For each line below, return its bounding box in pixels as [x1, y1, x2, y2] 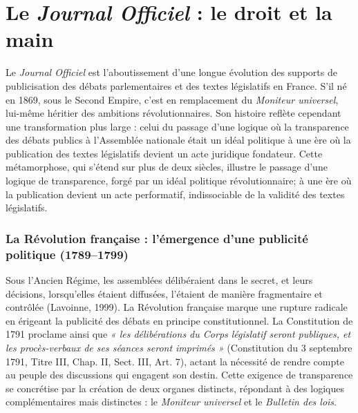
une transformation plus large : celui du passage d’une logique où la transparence [6, 119, 349, 133]
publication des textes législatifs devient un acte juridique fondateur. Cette [6, 146, 323, 160]
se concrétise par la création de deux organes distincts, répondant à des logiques [6, 381, 344, 395]
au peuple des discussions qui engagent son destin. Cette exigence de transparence [6, 367, 353, 382]
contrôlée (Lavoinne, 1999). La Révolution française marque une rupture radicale [6, 300, 348, 314]
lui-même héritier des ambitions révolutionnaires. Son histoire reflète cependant [6, 106, 341, 120]
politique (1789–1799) [6, 245, 129, 262]
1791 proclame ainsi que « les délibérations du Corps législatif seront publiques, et [6, 327, 351, 341]
